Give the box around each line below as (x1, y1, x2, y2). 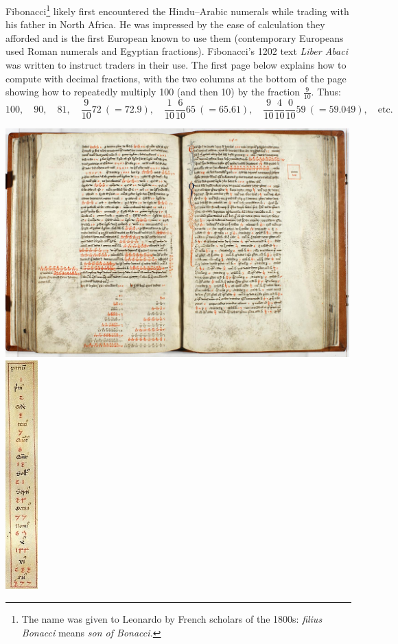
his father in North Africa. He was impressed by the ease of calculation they (5, 17, 325, 32)
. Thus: (311, 84, 341, 99)
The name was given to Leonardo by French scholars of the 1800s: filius (21, 611, 323, 625)
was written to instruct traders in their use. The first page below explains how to (5, 58, 347, 72)
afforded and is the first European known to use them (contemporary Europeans (5, 30, 344, 45)
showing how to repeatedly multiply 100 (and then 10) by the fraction (5, 84, 301, 99)
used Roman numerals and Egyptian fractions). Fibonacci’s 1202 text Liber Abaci (5, 44, 349, 58)
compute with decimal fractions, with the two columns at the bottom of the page (5, 71, 347, 85)
